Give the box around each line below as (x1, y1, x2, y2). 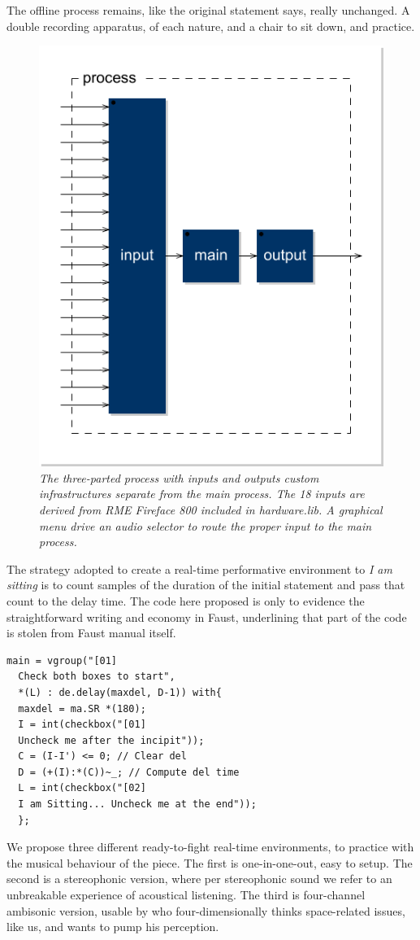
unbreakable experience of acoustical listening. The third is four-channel (6, 886, 366, 903)
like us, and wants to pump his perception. (6, 918, 219, 935)
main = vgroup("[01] (6, 654, 118, 667)
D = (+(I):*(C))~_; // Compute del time (18, 766, 240, 778)
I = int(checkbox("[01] (18, 719, 146, 731)
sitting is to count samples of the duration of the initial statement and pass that (6, 576, 405, 593)
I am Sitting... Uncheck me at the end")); (18, 798, 257, 811)
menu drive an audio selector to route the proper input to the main (39, 517, 372, 534)
